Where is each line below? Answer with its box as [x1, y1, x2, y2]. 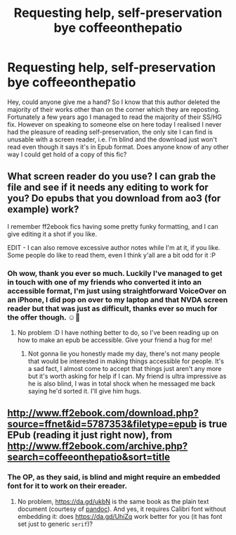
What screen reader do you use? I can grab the [7, 170, 216, 182]
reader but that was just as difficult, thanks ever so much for [7, 303, 218, 313]
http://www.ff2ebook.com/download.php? [7, 407, 199, 420]
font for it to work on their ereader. [7, 481, 128, 491]
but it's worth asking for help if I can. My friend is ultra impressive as [27, 372, 227, 381]
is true [199, 418, 228, 430]
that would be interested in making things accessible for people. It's [27, 357, 225, 365]
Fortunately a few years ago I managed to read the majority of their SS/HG [7, 113, 223, 121]
